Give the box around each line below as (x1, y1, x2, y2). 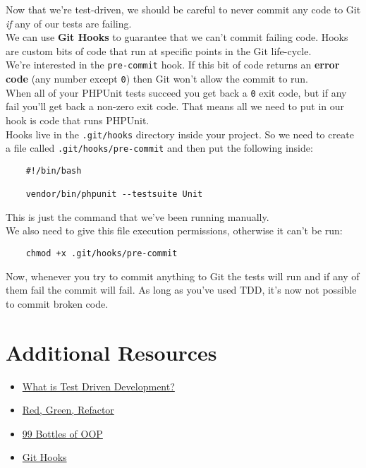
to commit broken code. (6, 296, 109, 311)
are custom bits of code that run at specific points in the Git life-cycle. (6, 43, 312, 58)
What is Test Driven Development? (22, 378, 175, 393)
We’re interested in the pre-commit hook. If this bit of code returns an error (6, 57, 340, 72)
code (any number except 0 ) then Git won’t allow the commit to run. (6, 71, 308, 86)
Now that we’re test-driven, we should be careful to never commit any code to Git (6, 2, 361, 16)
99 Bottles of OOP (22, 426, 103, 440)
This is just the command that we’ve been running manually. (6, 209, 269, 224)
